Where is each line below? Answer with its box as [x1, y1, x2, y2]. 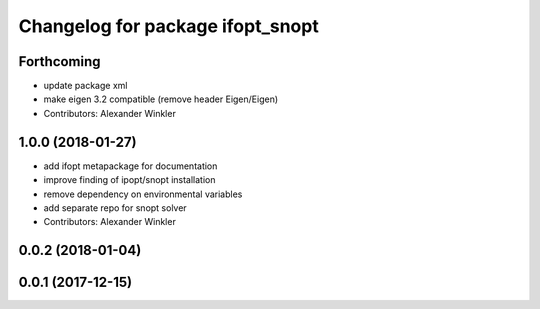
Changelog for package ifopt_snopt [18, 15, 319, 37]
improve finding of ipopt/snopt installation [43, 174, 216, 186]
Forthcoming [18, 53, 101, 70]
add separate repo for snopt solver [43, 201, 187, 214]
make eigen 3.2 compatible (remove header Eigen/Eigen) [43, 93, 279, 105]
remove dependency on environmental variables [43, 188, 243, 200]
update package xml [43, 80, 128, 92]
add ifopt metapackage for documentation [43, 160, 218, 172]
